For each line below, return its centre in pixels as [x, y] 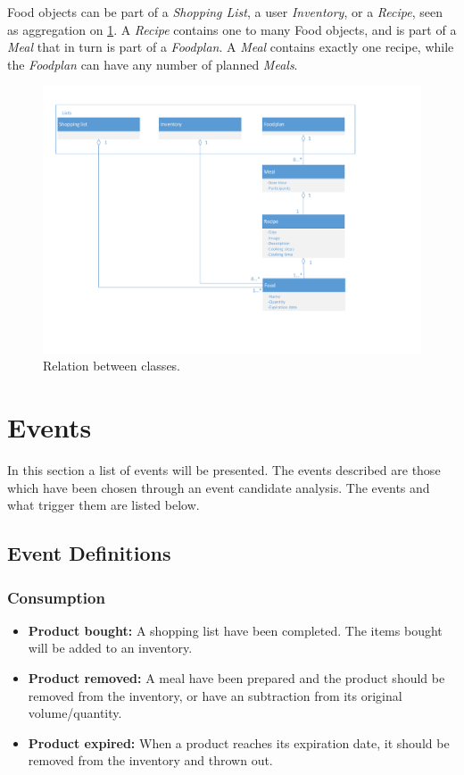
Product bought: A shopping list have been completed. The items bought [235, 630]
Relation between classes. [112, 366]
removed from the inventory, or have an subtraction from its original [215, 695]
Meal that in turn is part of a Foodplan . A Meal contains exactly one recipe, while [231, 47]
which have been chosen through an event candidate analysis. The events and [219, 487]
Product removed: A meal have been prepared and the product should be [236, 678]
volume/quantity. [75, 713]
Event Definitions [89, 553]
